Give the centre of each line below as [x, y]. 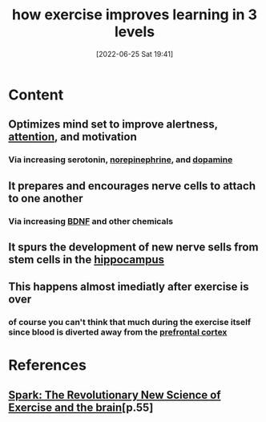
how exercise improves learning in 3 [135, 15]
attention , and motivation [73, 137]
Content [36, 95]
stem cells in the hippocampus [87, 260]
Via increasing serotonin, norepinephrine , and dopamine [121, 160]
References [47, 365]
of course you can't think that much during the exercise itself [129, 323]
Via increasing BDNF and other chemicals [91, 221]
